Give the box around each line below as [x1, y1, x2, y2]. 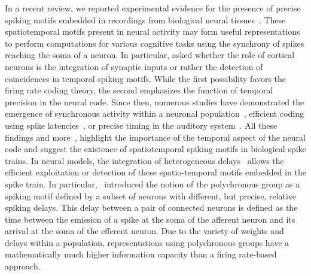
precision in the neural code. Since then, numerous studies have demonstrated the [5, 95, 304, 108]
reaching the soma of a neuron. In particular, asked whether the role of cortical [5, 48, 295, 61]
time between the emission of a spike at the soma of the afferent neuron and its [5, 213, 295, 225]
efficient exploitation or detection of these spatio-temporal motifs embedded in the [5, 166, 306, 178]
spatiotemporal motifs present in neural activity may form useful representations [5, 25, 300, 38]
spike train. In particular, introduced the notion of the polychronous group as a [5, 177, 300, 190]
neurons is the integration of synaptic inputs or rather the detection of [5, 60, 263, 72]
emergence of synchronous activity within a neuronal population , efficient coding [5, 107, 304, 120]
